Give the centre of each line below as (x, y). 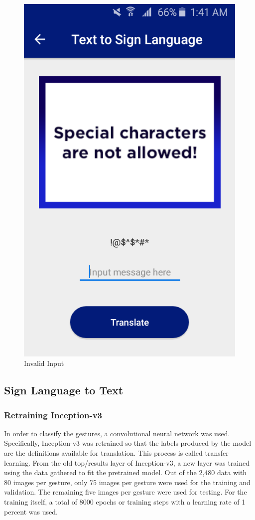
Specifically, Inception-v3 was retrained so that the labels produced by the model (128, 443)
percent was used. (31, 511)
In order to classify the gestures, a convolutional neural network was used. (117, 433)
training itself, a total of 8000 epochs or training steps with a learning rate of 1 (125, 502)
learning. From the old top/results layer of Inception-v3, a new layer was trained (127, 462)
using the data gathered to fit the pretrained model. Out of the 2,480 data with (126, 472)
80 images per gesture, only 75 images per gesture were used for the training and (127, 482)
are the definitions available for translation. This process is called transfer (116, 453)
